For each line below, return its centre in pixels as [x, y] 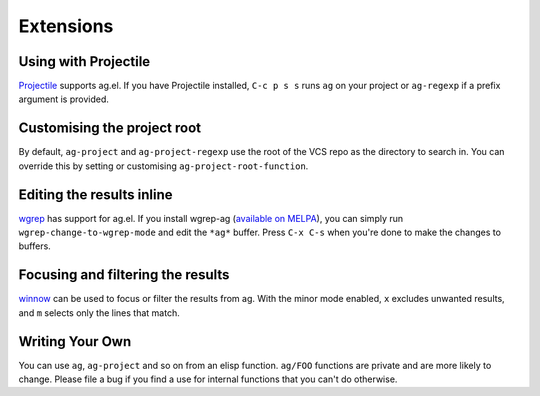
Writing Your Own [75, 341]
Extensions [66, 26]
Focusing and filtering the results [124, 275]
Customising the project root [110, 128]
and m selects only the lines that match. [99, 312]
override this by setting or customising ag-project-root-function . [163, 166]
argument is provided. [64, 99]
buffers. [35, 246]
